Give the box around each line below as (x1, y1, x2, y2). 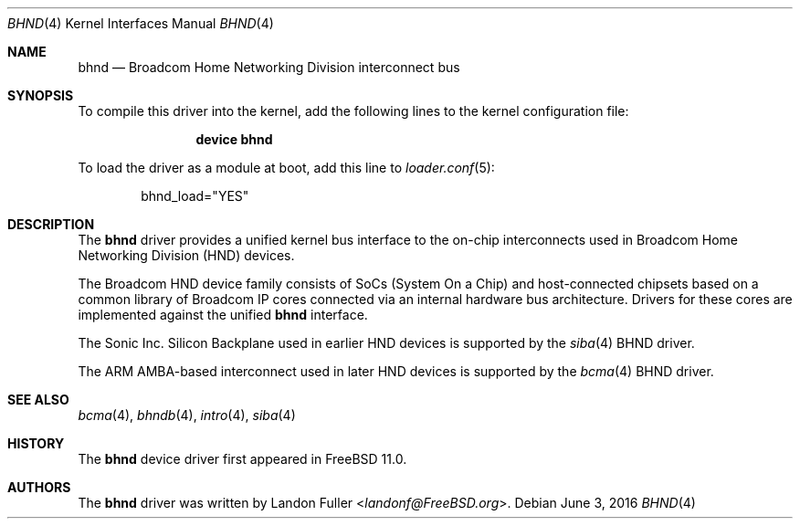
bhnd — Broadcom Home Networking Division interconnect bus (78, 59, 460, 75)
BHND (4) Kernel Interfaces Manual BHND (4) (7, 16, 274, 31)
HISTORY (7, 436, 65, 451)
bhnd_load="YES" (141, 188, 249, 204)
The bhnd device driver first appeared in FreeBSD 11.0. (78, 451, 407, 467)
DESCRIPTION (7, 216, 95, 232)
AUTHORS (7, 479, 71, 495)
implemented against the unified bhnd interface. (78, 307, 368, 322)
